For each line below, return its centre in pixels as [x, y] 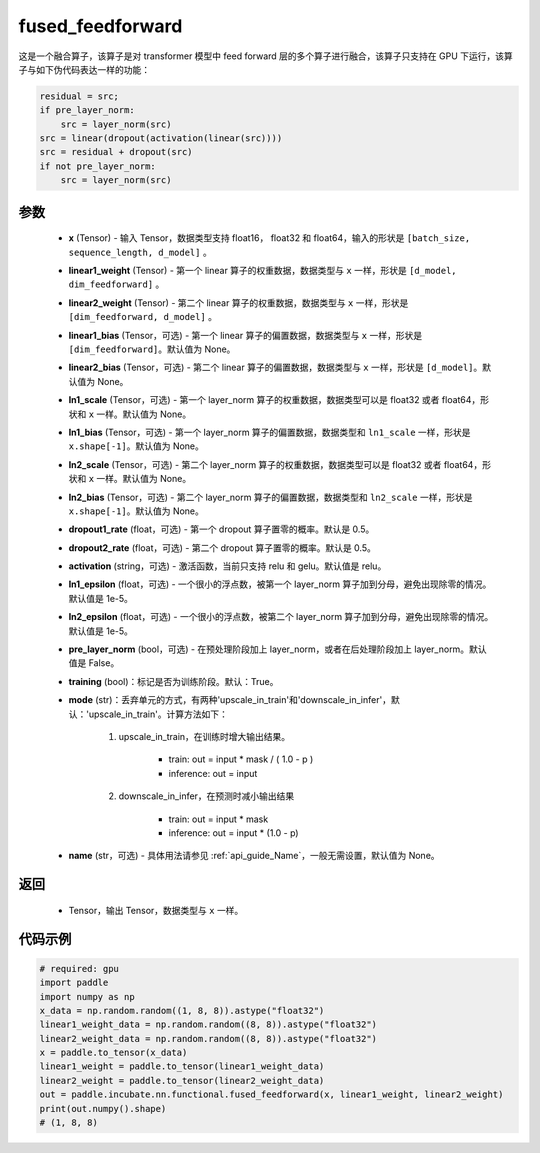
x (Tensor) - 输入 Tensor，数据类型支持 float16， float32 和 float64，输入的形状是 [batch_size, [269, 238]
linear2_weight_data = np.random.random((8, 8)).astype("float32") [208, 1038]
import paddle [74, 983]
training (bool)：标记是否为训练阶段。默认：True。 [173, 681]
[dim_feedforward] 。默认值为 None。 [152, 349]
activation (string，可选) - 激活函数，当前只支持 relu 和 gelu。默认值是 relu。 [227, 566]
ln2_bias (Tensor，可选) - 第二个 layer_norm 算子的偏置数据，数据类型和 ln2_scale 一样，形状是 [270, 497]
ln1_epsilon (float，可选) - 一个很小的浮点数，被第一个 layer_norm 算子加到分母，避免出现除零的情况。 [280, 584]
